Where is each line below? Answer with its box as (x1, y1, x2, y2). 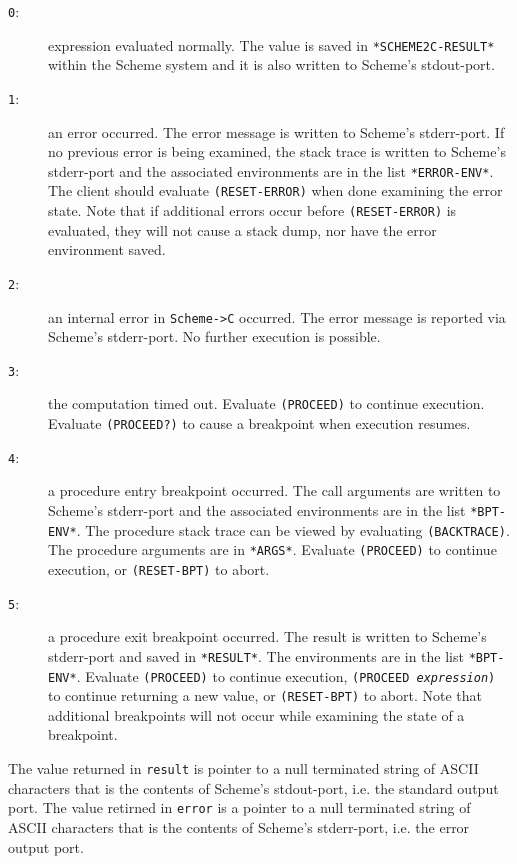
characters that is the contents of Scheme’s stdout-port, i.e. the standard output (8, 777, 499, 798)
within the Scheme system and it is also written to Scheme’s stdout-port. (48, 54, 495, 75)
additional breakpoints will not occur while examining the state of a (48, 704, 465, 725)
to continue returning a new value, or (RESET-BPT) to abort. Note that (48, 685, 482, 706)
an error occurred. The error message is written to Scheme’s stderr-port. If (48, 121, 505, 142)
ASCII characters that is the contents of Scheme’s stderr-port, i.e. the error (8, 816, 470, 837)
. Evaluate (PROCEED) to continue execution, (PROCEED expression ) (76, 665, 496, 686)
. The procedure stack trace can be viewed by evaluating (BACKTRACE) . (76, 519, 510, 540)
